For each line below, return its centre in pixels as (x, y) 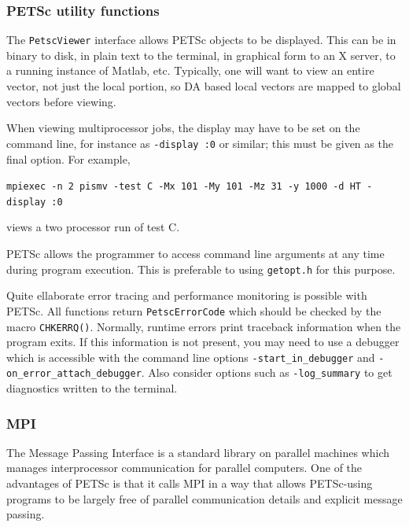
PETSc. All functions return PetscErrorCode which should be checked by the (194, 310)
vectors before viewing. (61, 101)
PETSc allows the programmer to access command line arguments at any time (195, 253)
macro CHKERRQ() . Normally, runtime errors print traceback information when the (204, 326)
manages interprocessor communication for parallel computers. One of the (184, 468)
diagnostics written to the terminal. (92, 388)
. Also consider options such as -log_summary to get (267, 372)
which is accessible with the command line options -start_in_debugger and (191, 357)
